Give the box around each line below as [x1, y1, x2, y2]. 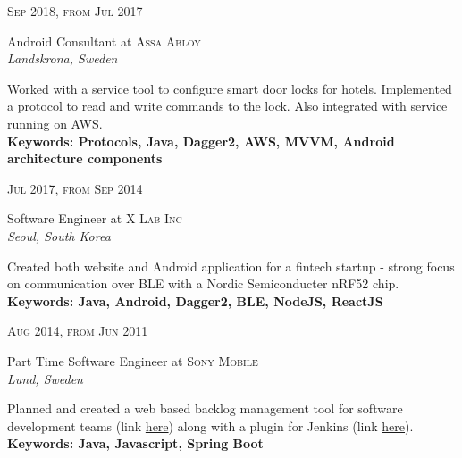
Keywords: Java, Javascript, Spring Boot [7, 434, 264, 453]
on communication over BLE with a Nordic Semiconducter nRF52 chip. [7, 274, 399, 293]
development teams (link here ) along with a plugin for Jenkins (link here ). [7, 416, 414, 435]
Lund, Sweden [7, 369, 83, 387]
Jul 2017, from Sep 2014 [7, 179, 143, 197]
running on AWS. [7, 113, 103, 132]
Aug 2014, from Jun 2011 [7, 321, 148, 340]
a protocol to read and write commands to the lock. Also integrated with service [7, 96, 448, 115]
